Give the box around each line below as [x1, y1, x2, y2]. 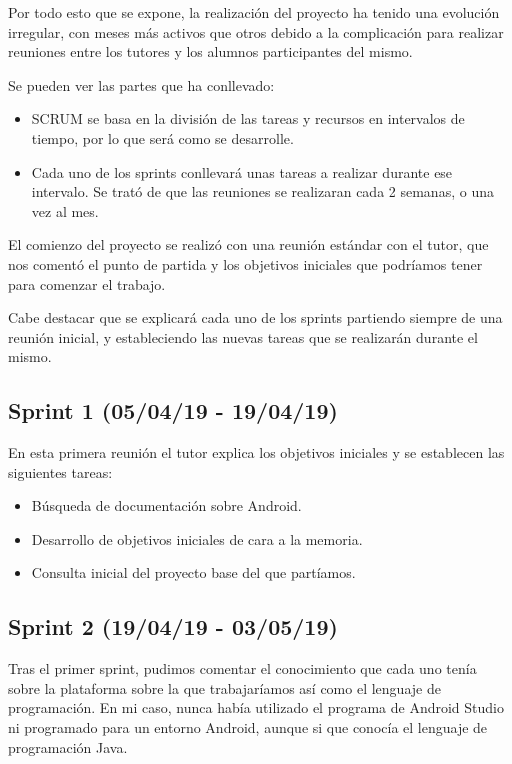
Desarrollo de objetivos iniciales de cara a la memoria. [31, 528, 363, 549]
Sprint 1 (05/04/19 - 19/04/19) [8, 395, 338, 426]
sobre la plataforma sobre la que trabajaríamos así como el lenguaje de [8, 677, 441, 698]
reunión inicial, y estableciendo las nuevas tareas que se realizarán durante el [8, 326, 478, 347]
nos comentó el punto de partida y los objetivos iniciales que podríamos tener [8, 253, 483, 274]
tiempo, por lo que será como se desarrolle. [31, 127, 294, 148]
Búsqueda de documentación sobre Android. [31, 495, 302, 516]
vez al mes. [31, 200, 99, 221]
